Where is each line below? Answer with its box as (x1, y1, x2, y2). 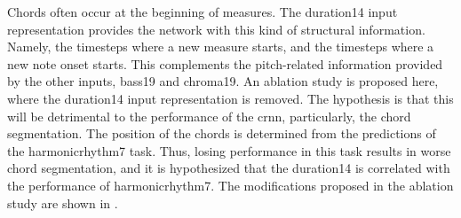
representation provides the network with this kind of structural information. (7, 19, 425, 38)
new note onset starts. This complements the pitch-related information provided (7, 54, 443, 73)
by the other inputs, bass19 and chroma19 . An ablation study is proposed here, (7, 72, 439, 90)
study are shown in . (7, 193, 118, 212)
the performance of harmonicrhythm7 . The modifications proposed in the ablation (7, 175, 454, 194)
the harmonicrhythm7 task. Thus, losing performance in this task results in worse (7, 141, 451, 160)
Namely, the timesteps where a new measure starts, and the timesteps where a (7, 37, 434, 56)
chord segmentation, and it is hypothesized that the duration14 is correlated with (7, 159, 450, 177)
